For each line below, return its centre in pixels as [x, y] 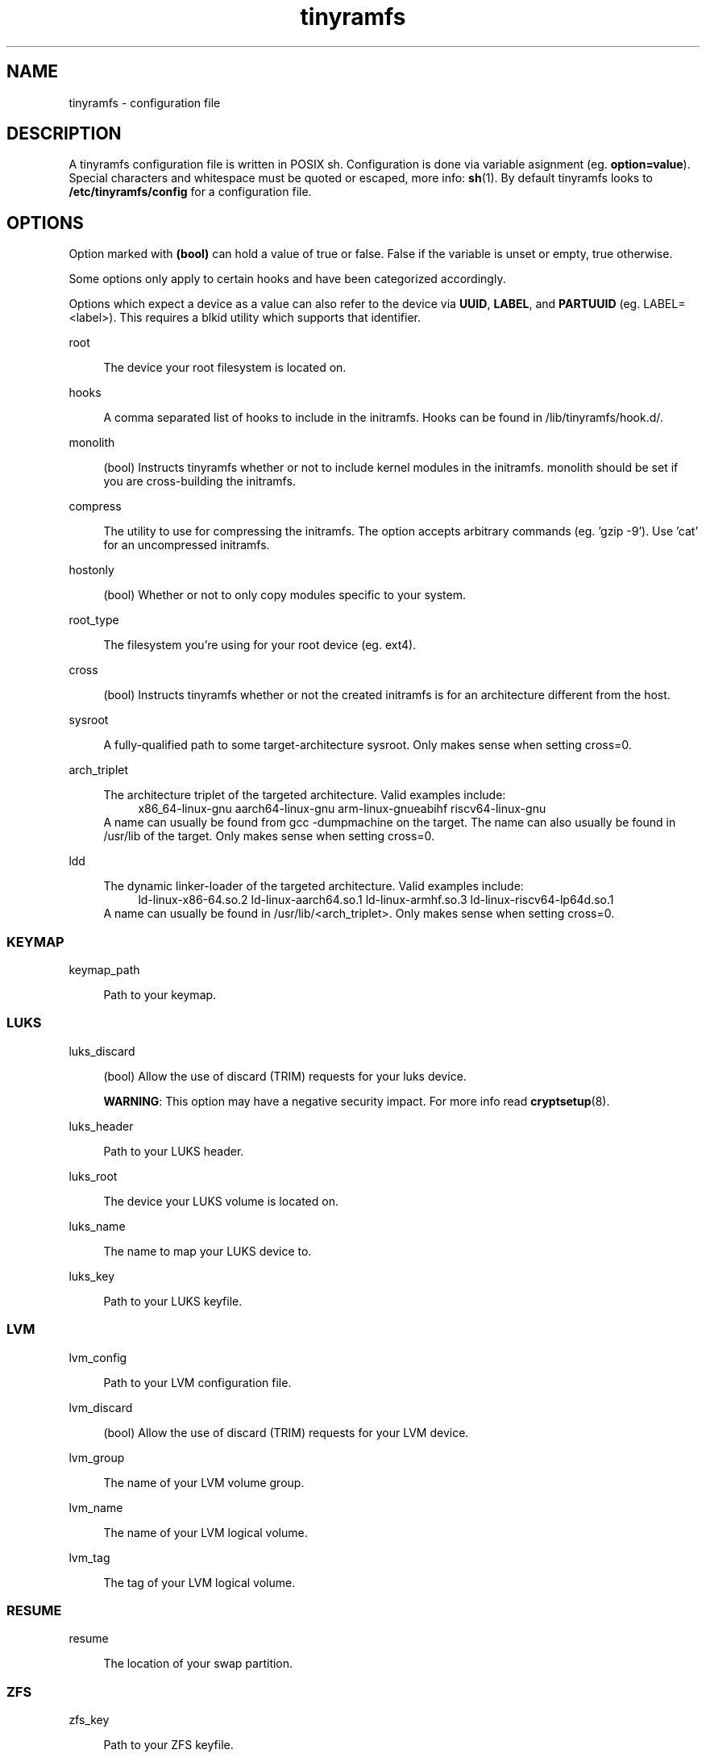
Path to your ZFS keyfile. [168, 1745]
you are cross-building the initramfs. [199, 481]
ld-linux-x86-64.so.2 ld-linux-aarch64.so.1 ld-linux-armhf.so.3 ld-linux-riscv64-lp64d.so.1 [376, 900]
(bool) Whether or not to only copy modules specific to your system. [284, 595]
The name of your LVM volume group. [204, 1482]
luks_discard [102, 1051]
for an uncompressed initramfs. [187, 545]
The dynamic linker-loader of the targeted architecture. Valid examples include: [314, 886]
